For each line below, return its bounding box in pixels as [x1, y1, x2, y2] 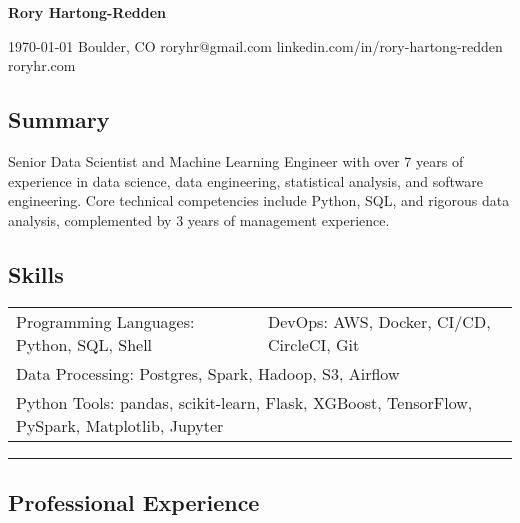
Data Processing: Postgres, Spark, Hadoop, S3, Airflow [16, 361, 400, 385]
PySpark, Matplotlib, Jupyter [16, 413, 224, 437]
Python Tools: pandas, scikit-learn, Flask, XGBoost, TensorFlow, [16, 390, 473, 414]
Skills [8, 258, 64, 289]
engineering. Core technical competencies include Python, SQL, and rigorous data [8, 190, 510, 211]
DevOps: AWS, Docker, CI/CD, [268, 309, 491, 333]
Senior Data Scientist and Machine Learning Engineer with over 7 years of [8, 150, 464, 171]
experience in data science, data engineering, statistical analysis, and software [8, 170, 484, 191]
